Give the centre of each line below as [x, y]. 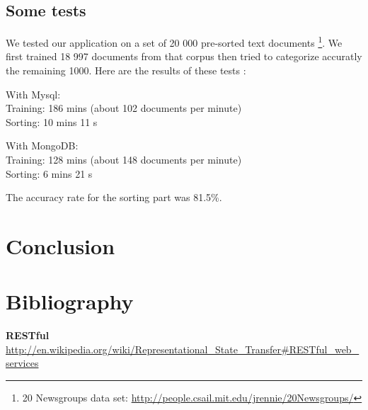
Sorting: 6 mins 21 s [49, 173]
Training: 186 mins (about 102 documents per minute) [124, 108]
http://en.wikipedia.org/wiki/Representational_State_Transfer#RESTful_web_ [183, 349]
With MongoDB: [42, 146]
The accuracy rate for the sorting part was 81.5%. [114, 197]
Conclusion [61, 245]
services [22, 363]
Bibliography [70, 301]
